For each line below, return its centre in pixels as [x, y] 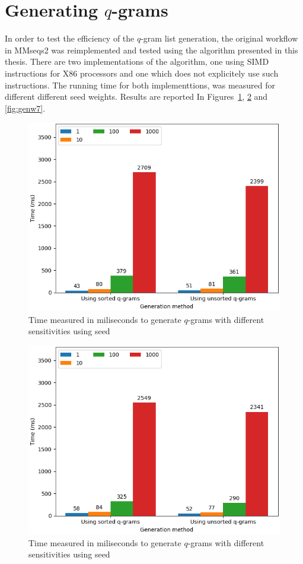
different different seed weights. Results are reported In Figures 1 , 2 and [136, 96]
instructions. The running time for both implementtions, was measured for [140, 85]
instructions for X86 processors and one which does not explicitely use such [142, 73]
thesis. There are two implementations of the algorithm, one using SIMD [137, 61]
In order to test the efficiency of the [70, 38]
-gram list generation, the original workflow [219, 38]
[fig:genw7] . [25, 108]
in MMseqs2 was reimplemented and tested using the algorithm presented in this [151, 50]
